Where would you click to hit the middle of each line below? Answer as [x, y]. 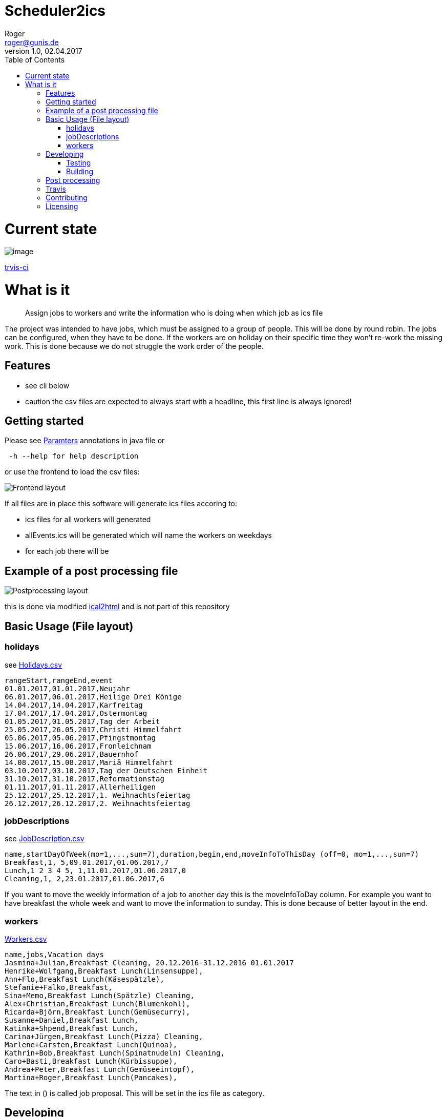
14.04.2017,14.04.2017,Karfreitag [74, 705]
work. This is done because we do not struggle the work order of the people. [134, 346]
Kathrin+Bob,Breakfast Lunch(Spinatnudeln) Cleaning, [115, 1053]
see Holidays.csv [34, 665]
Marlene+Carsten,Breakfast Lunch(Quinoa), [91, 1045]
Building [80, 171]
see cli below [47, 385]
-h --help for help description [74, 456]
